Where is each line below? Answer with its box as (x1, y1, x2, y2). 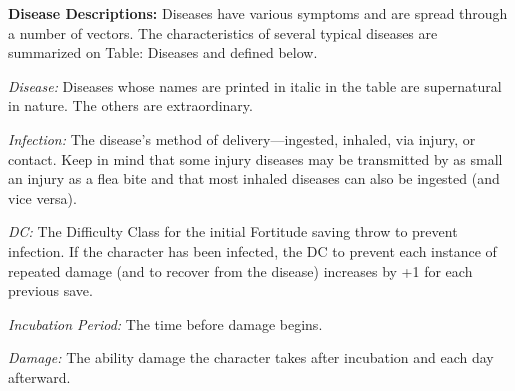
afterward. (8, 366, 71, 387)
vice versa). (8, 187, 77, 208)
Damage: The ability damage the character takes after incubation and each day (8, 347, 494, 368)
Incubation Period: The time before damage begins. (8, 313, 323, 334)
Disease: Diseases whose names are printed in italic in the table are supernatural (8, 75, 502, 96)
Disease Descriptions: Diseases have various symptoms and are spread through (8, 3, 508, 23)
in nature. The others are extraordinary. (8, 95, 253, 116)
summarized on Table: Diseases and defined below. (8, 42, 318, 63)
